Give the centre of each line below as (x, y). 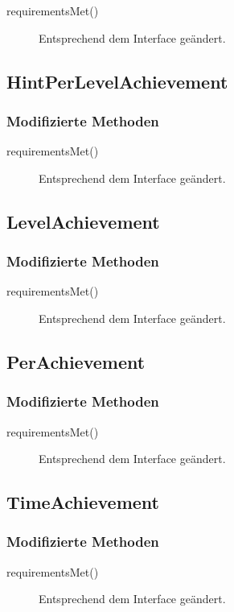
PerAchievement (76, 361)
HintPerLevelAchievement (117, 81)
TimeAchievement (83, 502)
